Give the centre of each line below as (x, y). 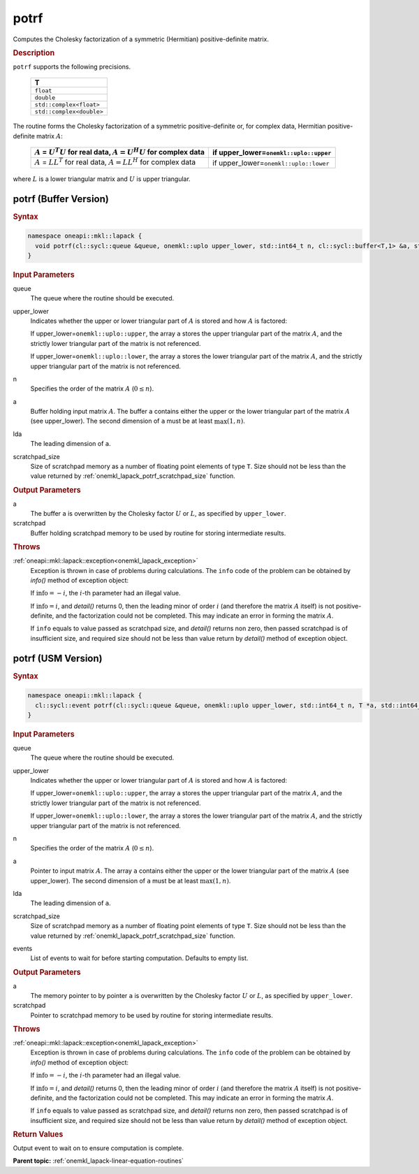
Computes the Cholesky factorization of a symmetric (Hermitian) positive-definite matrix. (141, 39)
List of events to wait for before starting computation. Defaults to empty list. (139, 958)
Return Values (38, 1134)
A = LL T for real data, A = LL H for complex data (115, 162)
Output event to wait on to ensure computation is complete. (98, 1148)
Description (34, 52)
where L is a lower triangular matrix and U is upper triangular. (102, 179)
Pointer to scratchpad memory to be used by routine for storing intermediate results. (152, 1015)
